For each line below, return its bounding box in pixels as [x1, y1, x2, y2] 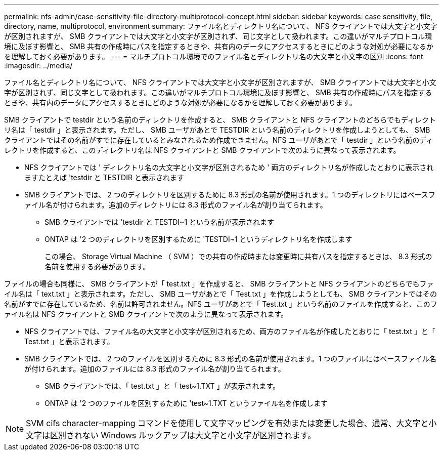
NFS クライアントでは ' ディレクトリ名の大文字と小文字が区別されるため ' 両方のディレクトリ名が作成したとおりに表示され [24, 163, 434, 172]
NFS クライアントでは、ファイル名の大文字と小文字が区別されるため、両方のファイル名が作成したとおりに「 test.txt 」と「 [24, 327, 435, 336]
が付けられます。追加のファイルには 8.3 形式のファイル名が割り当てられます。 [24, 364, 285, 373]
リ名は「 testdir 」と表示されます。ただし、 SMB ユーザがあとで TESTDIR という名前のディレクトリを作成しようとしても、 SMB [4, 126, 430, 134]
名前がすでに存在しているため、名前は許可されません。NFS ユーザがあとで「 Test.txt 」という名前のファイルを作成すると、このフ [4, 300, 437, 308]
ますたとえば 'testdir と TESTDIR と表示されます [24, 173, 184, 182]
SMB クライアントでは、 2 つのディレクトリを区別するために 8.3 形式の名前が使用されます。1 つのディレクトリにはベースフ [24, 190, 435, 199]
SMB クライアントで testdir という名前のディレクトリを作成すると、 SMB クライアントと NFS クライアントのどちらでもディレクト [4, 115, 436, 124]
